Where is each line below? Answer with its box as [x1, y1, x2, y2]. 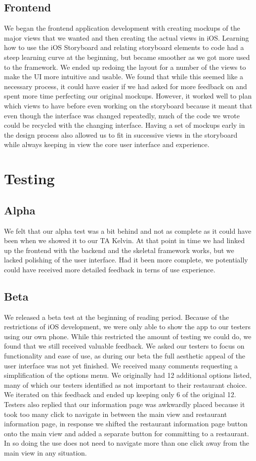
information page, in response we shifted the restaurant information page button [4, 418, 248, 429]
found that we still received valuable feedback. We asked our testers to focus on [4, 341, 245, 351]
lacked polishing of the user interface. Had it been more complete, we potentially [4, 255, 248, 265]
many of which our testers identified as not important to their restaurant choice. [4, 379, 247, 390]
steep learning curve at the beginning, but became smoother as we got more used [4, 51, 250, 62]
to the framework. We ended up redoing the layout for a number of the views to [4, 61, 246, 72]
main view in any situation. [4, 447, 87, 458]
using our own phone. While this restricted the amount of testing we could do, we [4, 331, 252, 341]
